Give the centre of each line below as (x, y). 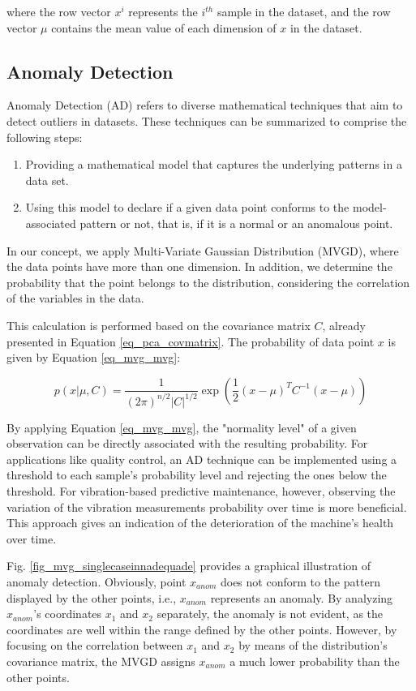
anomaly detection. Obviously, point (96, 581)
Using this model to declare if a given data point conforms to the (187, 207)
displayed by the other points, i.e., (92, 597)
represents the (163, 11)
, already (344, 325)
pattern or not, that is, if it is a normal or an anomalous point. (236, 223)
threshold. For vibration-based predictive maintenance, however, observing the (201, 491)
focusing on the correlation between (95, 645)
